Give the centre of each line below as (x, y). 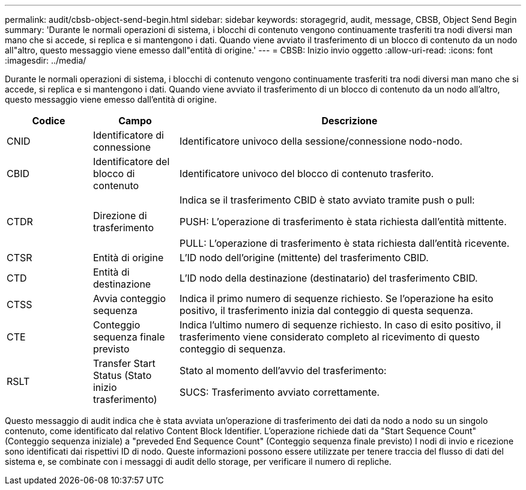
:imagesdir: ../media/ (46, 60)
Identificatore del (131, 162)
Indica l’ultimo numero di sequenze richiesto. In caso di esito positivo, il (340, 325)
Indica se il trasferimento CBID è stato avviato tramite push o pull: (327, 200)
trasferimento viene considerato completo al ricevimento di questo (329, 337)
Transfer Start (124, 363)
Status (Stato (122, 375)
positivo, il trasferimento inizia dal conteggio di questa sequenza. (326, 310)
